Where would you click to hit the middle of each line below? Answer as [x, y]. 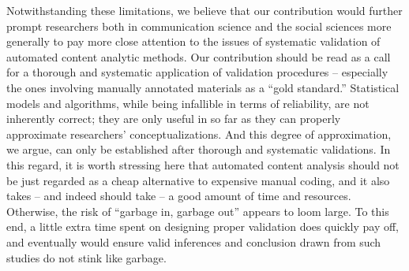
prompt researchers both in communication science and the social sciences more [199, 26]
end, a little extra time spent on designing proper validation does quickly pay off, [203, 226]
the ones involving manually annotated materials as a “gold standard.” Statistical [203, 87]
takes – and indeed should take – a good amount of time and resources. [179, 196]
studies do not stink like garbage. [86, 257]
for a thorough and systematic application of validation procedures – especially [197, 72]
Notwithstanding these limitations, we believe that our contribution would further [204, 10]
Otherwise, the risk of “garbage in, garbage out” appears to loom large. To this [198, 211]
